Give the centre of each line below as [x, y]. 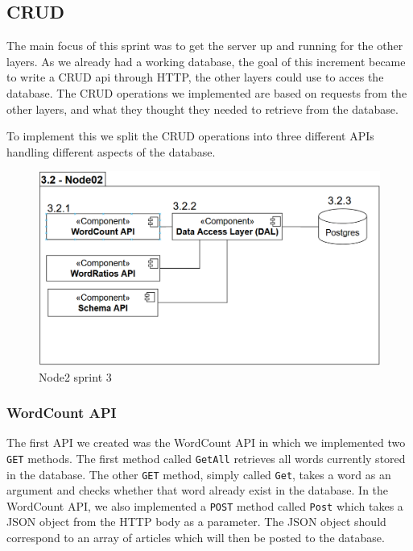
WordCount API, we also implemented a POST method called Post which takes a [205, 505]
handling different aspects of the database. [111, 151]
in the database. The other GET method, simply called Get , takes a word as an [199, 474]
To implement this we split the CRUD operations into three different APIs [190, 136]
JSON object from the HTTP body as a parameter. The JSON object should [196, 522]
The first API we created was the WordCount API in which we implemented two [206, 442]
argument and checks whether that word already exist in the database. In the [198, 490]
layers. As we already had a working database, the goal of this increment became [206, 61]
